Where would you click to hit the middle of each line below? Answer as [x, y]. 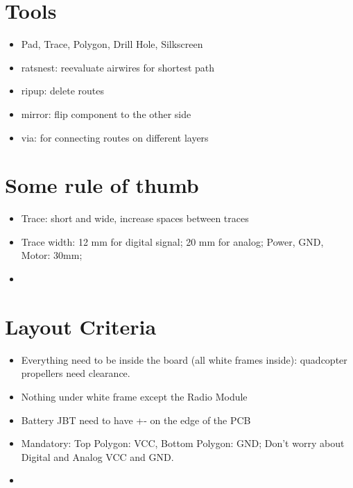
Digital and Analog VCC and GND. [97, 456]
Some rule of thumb [102, 185]
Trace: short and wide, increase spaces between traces [135, 218]
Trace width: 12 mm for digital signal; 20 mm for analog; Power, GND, [172, 241]
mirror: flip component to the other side [106, 113]
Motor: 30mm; [52, 255]
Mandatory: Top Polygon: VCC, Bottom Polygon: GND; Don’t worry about [183, 443]
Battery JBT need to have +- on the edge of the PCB [136, 420]
